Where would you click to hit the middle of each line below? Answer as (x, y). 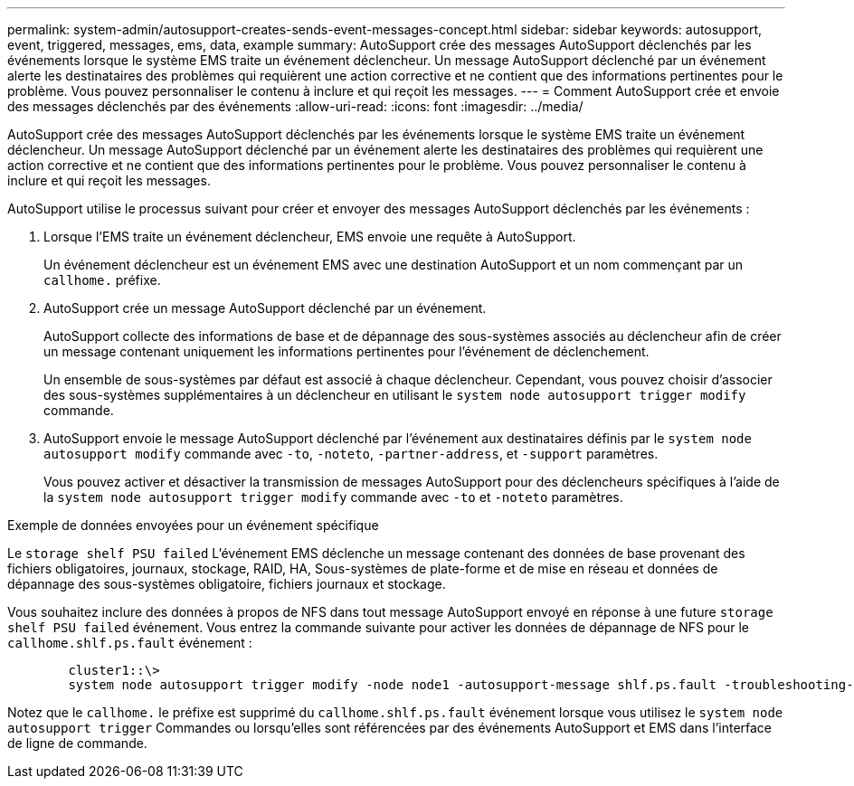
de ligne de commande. (77, 743)
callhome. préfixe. (102, 280)
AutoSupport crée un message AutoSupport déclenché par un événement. (265, 308)
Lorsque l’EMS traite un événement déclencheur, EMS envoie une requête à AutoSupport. (310, 237)
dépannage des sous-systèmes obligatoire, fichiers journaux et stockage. (227, 584)
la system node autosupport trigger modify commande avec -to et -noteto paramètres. (333, 497)
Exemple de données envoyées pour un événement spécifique (193, 525)
